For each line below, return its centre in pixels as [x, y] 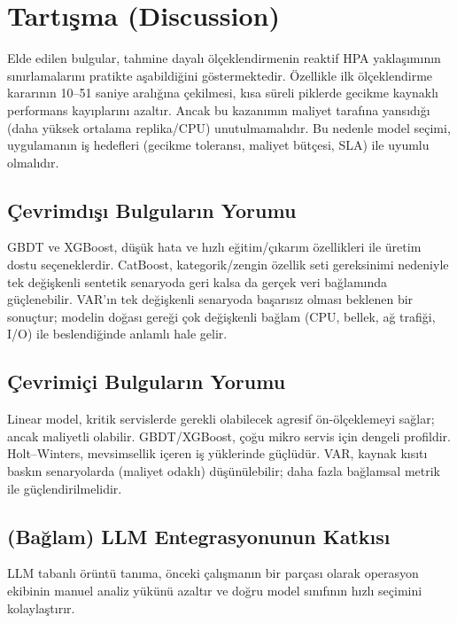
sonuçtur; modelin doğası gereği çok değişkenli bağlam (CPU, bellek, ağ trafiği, [221, 316]
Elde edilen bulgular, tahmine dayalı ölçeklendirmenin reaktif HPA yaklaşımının [224, 58]
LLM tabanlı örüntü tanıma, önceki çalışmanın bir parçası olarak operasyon [213, 573]
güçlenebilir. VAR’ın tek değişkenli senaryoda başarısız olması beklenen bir [210, 299]
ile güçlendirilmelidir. [65, 488]
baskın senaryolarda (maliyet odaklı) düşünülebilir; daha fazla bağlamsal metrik [224, 471]
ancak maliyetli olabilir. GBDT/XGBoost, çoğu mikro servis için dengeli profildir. [229, 436]
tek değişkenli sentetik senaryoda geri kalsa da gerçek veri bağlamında [198, 281]
